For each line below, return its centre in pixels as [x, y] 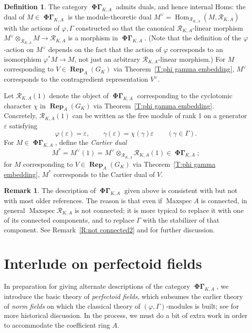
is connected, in [224, 201]
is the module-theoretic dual [110, 16]
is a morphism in [93, 38]
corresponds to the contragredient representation [76, 79]
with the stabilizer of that [181, 220]
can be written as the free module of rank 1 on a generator [160, 115]
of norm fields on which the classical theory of [72, 306]
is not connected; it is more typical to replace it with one [159, 210]
